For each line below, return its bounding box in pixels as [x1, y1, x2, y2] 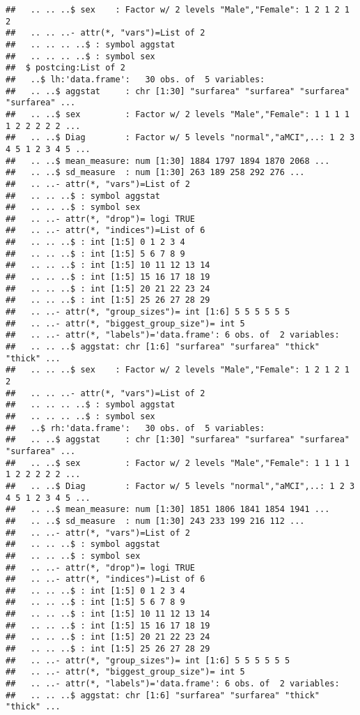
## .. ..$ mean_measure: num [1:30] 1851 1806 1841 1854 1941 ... [6, 504, 330, 515]
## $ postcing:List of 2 [6, 63, 125, 73]
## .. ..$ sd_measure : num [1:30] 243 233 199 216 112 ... [6, 515, 305, 526]
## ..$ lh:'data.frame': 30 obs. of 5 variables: [6, 74, 265, 84]
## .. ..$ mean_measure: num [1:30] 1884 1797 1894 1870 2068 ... [6, 156, 330, 166]
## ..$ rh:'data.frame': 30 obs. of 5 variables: [6, 423, 265, 433]
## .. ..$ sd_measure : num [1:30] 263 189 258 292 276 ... [6, 167, 305, 178]
